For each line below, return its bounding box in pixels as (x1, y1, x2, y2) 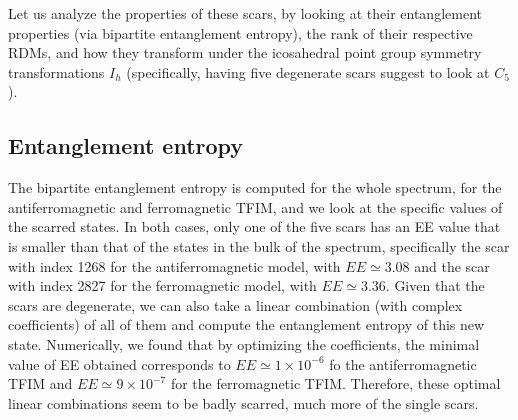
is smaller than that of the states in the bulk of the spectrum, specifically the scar (8, 235, 510, 256)
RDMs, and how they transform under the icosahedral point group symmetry (8, 42, 482, 63)
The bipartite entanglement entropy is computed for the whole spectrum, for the (8, 177, 502, 198)
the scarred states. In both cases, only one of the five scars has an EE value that (8, 216, 501, 237)
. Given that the (385, 275, 485, 296)
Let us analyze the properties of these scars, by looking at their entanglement (8, 3, 482, 23)
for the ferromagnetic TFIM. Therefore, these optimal (170, 373, 501, 394)
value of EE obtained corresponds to (8, 353, 231, 374)
